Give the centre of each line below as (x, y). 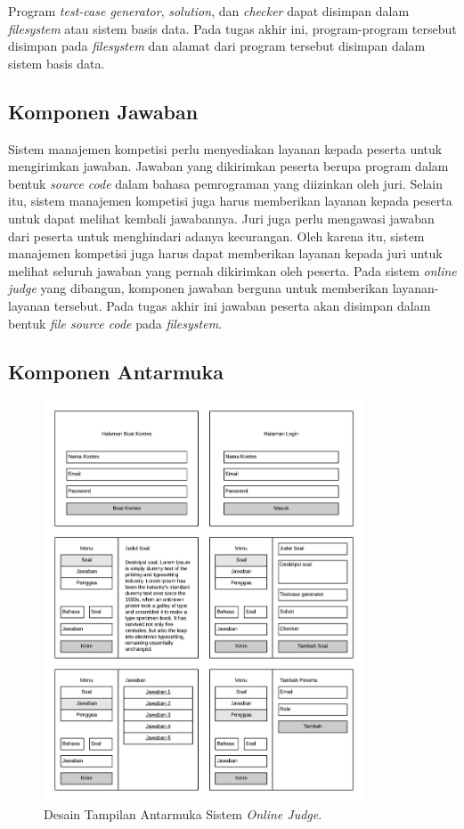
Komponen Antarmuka (116, 371)
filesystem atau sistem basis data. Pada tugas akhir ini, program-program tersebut (232, 28)
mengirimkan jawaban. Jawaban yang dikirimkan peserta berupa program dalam (228, 166)
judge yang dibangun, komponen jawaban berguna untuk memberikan (199, 288)
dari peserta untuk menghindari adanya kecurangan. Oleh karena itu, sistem (216, 236)
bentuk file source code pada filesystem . (115, 323)
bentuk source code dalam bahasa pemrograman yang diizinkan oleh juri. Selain (226, 183)
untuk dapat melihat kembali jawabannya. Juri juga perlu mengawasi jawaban (221, 218)
